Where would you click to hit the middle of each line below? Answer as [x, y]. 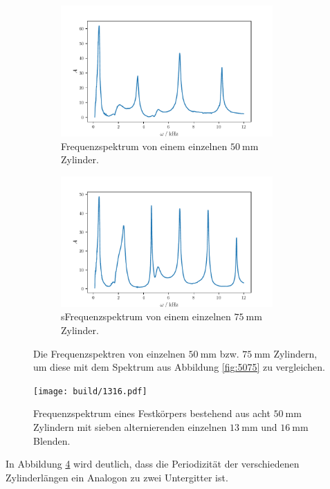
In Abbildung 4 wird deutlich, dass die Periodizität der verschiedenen [153, 464]
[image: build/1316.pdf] [90, 391]
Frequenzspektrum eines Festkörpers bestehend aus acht [152, 413]
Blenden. [52, 440]
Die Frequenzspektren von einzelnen [109, 353]
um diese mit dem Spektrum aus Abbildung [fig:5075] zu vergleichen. [179, 367]
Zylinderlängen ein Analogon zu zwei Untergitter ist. [117, 477]
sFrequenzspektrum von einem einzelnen [146, 316]
